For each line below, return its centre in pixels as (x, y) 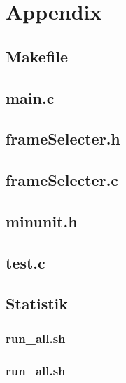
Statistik (37, 303)
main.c (30, 97)
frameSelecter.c (62, 180)
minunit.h (42, 221)
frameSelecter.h (63, 139)
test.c (26, 262)
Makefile (37, 56)
